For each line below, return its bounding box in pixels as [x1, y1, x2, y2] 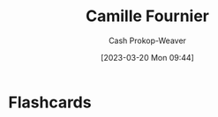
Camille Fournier [86, 6, 209, 26]
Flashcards [8, 92, 92, 112]
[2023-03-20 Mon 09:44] [100, 52, 195, 62]
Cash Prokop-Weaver [108, 35, 187, 46]
